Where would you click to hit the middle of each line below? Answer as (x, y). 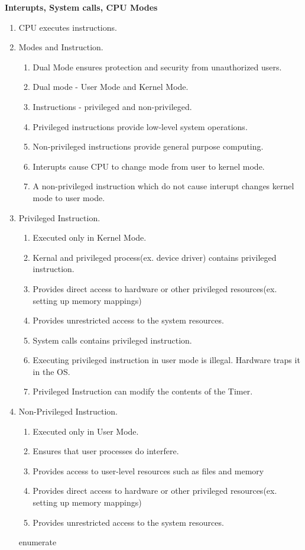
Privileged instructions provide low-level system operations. (140, 126)
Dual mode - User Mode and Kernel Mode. (111, 87)
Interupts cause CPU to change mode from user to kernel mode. (149, 166)
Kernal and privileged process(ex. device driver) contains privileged (155, 257)
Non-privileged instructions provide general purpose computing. (148, 146)
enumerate (38, 542)
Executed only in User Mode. (86, 431)
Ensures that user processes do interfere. (106, 451)
